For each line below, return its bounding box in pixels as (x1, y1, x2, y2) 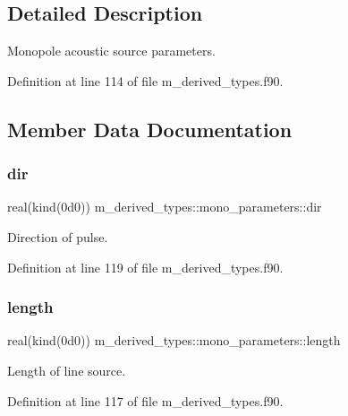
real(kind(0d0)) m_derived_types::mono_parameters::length (7, 331, 341, 350)
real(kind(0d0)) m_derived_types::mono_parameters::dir (7, 197, 322, 216)
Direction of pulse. (7, 227, 108, 246)
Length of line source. (7, 360, 126, 379)
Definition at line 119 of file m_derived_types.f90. (7, 257, 284, 276)
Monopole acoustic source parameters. (7, 41, 216, 60)
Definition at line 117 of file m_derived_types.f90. (7, 391, 284, 410)
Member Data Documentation (7, 115, 293, 143)
